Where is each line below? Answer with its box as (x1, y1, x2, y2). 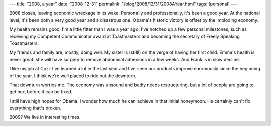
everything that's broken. (9, 105, 61, 111)
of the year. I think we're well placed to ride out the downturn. (9, 73, 137, 79)
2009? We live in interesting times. (9, 114, 81, 120)
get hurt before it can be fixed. (9, 89, 73, 95)
